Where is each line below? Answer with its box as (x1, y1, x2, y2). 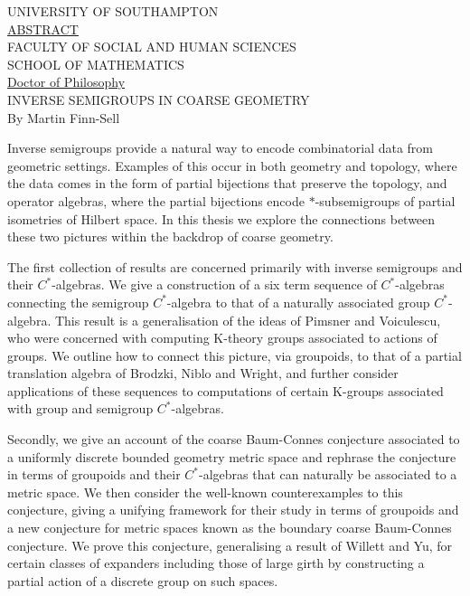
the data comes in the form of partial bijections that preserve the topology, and (7, 174, 447, 193)
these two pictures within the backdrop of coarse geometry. (7, 227, 334, 246)
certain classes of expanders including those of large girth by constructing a (7, 553, 425, 572)
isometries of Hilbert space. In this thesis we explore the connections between (7, 209, 436, 228)
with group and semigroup (7, 399, 154, 418)
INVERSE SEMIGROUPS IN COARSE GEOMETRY (7, 90, 310, 109)
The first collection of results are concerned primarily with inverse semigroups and (7, 257, 463, 276)
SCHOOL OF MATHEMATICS (7, 54, 184, 73)
